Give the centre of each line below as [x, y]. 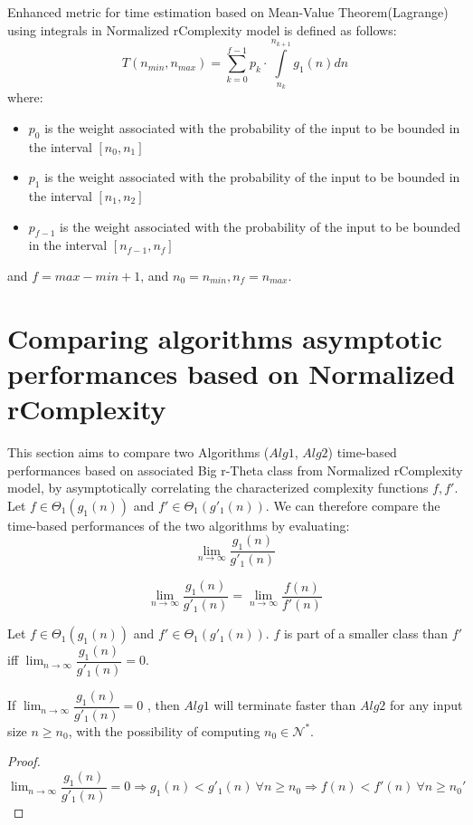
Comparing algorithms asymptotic [225, 337]
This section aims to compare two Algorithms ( [138, 452]
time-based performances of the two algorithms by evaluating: [179, 525]
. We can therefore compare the [353, 505]
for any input [426, 705]
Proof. [24, 761]
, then [163, 705]
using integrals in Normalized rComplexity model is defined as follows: [202, 29]
